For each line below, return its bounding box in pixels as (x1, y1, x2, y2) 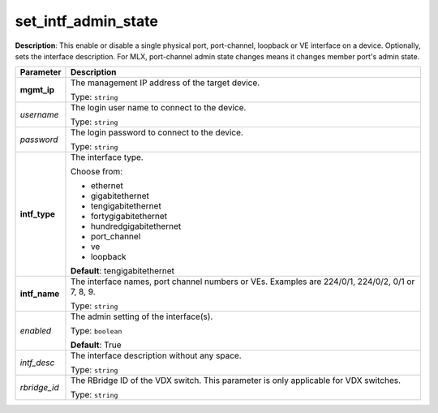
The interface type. (70, 152, 144, 163)
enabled (19, 325, 52, 337)
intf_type (19, 209, 56, 220)
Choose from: (70, 166, 123, 178)
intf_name (19, 288, 60, 299)
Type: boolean (70, 325, 122, 337)
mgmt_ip (19, 84, 55, 96)
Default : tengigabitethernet (70, 265, 174, 277)
